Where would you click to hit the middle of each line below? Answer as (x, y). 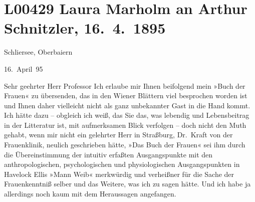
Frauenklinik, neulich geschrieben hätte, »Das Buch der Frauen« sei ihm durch (125, 145)
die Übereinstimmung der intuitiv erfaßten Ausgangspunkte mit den (108, 154)
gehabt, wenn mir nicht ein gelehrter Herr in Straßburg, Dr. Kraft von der (118, 135)
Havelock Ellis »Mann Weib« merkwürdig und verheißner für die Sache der (119, 174)
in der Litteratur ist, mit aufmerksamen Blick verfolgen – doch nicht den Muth (125, 125)
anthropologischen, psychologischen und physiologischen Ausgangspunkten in (122, 164)
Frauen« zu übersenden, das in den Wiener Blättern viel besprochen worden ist (126, 95)
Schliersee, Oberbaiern (38, 52)
